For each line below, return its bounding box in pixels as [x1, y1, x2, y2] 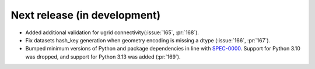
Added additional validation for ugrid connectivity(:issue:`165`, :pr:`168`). [25, 29, 199, 36]
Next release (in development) [10, 9, 161, 21]
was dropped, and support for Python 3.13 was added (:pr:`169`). [25, 53, 181, 60]
